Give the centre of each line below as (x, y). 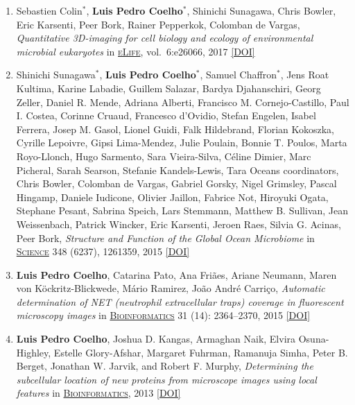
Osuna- (314, 339)
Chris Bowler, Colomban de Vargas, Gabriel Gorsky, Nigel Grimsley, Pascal (176, 183)
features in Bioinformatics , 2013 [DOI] (98, 393)
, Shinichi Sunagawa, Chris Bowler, (261, 10)
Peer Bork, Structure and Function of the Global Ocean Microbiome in (165, 238)
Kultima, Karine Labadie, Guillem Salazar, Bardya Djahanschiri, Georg (168, 88)
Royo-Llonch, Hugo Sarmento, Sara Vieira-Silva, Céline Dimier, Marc (164, 156)
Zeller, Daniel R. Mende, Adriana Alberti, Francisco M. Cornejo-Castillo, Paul (183, 102)
